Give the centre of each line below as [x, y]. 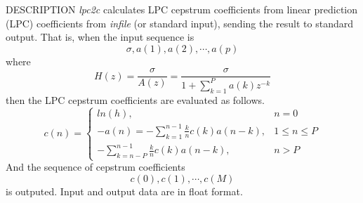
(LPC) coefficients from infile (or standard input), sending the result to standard [180, 23]
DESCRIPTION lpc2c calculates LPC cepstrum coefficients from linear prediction [181, 9]
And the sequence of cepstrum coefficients [95, 167]
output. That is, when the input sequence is [100, 37]
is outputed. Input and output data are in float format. [124, 191]
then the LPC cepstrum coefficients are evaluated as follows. [135, 99]
